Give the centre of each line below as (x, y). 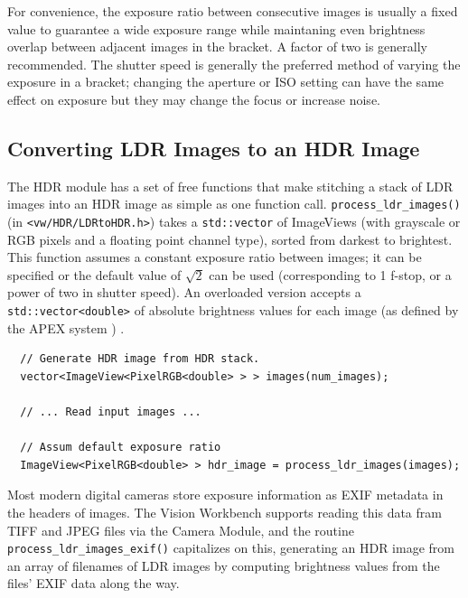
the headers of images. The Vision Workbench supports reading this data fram (225, 513)
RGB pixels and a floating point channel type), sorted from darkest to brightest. (230, 239)
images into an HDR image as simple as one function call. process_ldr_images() (234, 204)
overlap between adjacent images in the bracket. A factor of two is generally (217, 47)
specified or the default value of (94, 274)
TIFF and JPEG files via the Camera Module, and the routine (181, 530)
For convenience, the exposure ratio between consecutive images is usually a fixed (233, 11)
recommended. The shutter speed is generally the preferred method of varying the (234, 64)
